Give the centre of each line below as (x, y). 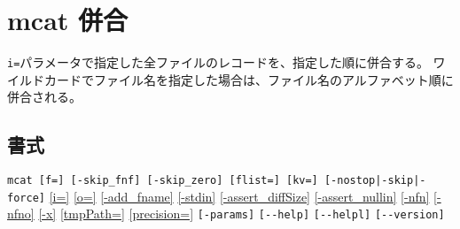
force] (26, 198)
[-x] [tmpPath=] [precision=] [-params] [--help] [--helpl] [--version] (242, 214)
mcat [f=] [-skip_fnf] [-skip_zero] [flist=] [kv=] (163, 181)
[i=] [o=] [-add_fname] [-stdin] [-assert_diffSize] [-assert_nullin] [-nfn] (239, 196)
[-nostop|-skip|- (375, 181)
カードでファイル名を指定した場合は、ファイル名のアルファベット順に (249, 79)
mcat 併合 (68, 20)
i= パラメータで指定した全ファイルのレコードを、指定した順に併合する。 (218, 62)
